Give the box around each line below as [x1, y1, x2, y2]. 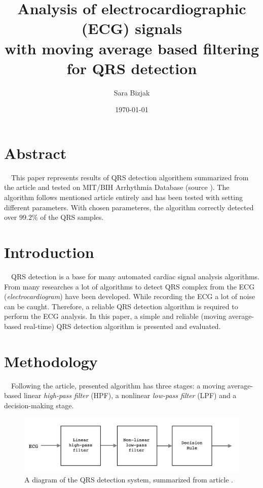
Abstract [4, 142, 67, 163]
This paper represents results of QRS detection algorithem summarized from [11, 172, 249, 182]
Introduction [4, 241, 94, 262]
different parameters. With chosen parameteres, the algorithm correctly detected [4, 202, 254, 212]
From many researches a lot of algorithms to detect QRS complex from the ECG [4, 281, 255, 291]
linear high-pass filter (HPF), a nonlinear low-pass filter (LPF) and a [23, 390, 237, 401]
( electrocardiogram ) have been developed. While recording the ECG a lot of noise [4, 291, 255, 302]
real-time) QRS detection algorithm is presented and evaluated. [23, 320, 221, 331]
